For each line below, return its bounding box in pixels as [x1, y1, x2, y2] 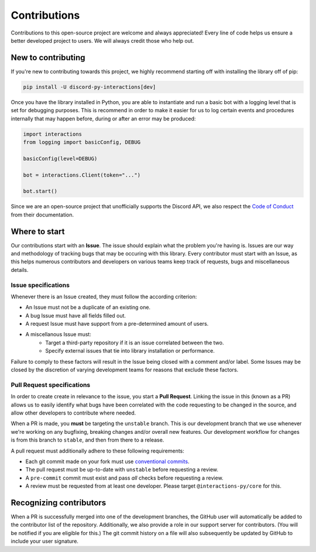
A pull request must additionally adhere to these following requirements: [11, 447, 184, 454]
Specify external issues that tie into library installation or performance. [45, 347, 215, 354]
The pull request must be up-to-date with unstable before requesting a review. [25, 466, 219, 473]
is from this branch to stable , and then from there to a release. [11, 436, 164, 444]
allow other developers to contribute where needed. [11, 409, 136, 416]
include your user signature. [11, 538, 79, 545]
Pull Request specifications [11, 381, 91, 389]
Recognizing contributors [11, 498, 107, 508]
